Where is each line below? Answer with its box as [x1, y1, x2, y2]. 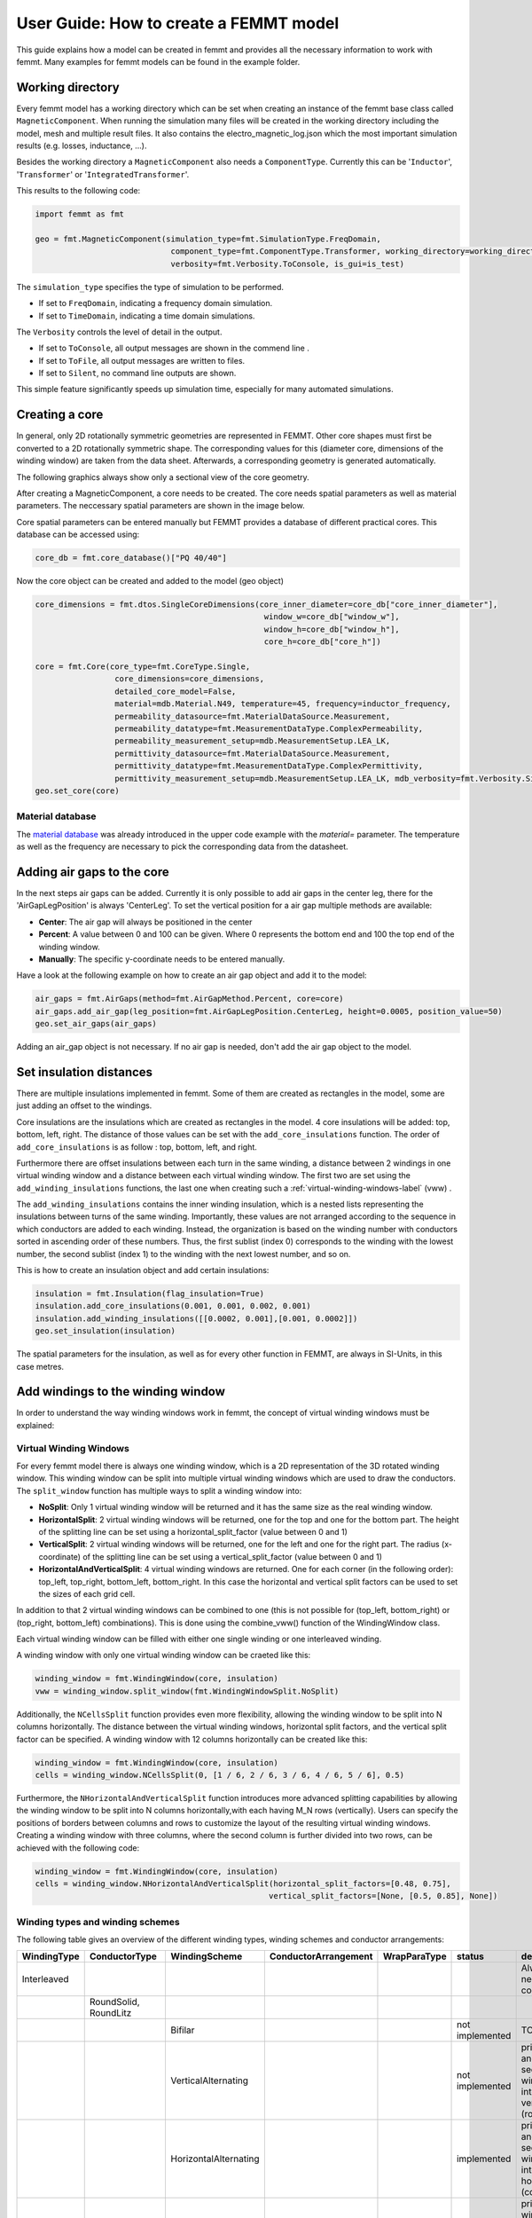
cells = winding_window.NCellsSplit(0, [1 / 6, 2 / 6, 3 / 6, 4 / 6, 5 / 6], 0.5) [35, 1770, 405, 1780]
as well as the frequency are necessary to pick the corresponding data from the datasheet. [16, 841, 349, 852]
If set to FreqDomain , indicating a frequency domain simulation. [38, 298, 273, 309]
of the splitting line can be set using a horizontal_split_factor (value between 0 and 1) [38, 1526, 348, 1537]
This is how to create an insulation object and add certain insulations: [16, 1265, 270, 1276]
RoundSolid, [89, 1996, 141, 2009]
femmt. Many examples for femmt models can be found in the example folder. [16, 56, 301, 67]
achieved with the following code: [16, 1842, 140, 1853]
